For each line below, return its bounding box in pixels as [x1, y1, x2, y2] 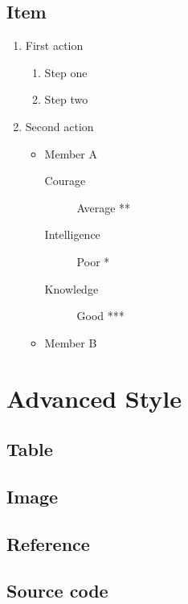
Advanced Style [6, 381, 182, 414]
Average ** [76, 199, 131, 216]
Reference [6, 531, 90, 556]
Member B [44, 334, 97, 351]
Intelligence [44, 226, 100, 243]
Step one [44, 64, 88, 80]
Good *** [76, 307, 125, 324]
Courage [44, 172, 86, 189]
